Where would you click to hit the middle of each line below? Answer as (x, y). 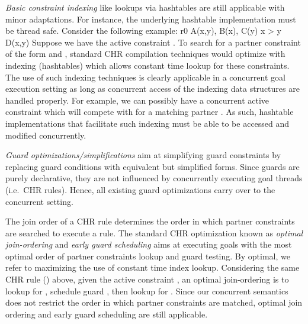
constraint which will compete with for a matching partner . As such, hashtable (150, 112)
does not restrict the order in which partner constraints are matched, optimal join (154, 302)
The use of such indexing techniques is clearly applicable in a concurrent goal (145, 77)
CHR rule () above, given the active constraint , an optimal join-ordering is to (147, 279)
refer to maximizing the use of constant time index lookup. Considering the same (153, 267)
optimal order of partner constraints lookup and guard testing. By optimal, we (148, 256)
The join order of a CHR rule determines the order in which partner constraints (150, 221)
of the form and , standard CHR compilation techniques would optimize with (145, 54)
